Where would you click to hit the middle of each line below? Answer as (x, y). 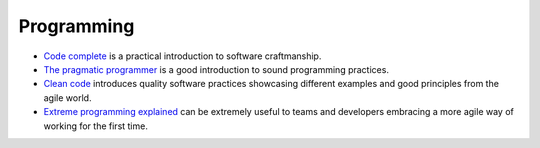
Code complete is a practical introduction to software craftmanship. (182, 56)
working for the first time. (96, 126)
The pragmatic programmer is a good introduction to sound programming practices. (216, 69)
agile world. (67, 97)
